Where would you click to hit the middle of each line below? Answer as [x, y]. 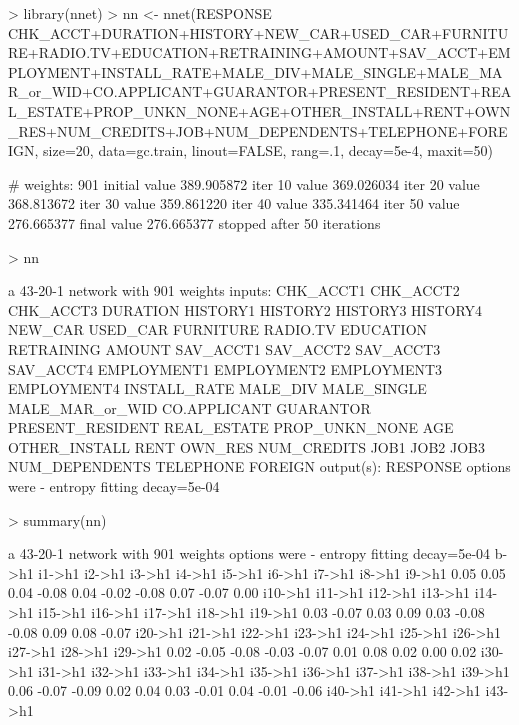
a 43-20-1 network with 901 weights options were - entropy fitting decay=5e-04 [249, 553]
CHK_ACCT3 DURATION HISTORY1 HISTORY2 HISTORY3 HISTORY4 [245, 309]
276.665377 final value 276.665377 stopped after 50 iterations [194, 222]
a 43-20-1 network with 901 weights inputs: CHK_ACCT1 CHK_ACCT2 [234, 290]
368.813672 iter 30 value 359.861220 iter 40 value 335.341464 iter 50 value [234, 203]
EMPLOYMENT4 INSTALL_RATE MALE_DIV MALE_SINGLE [217, 388]
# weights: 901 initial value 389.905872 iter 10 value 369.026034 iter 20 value [244, 183]
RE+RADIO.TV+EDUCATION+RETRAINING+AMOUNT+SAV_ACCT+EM [259, 52]
